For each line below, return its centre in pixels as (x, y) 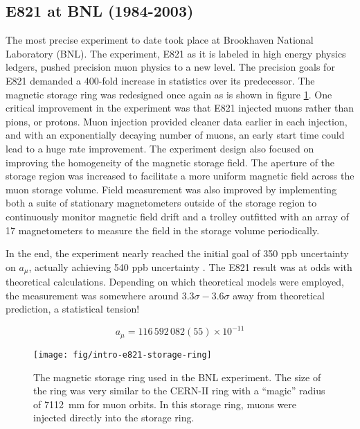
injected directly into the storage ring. (114, 418)
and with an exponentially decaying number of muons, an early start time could (175, 135)
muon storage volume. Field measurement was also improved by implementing (171, 189)
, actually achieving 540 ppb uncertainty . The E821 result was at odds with (190, 266)
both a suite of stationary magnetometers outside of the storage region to (161, 203)
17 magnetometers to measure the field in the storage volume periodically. (163, 230)
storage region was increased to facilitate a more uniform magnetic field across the (180, 176)
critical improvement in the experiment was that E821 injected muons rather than (180, 108)
